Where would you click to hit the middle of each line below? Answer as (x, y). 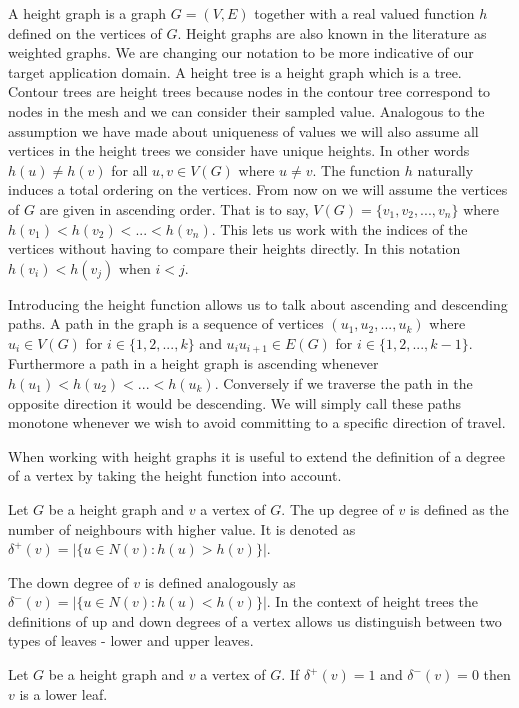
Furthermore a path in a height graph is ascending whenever (193, 363)
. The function (356, 169)
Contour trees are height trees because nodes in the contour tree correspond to (249, 91)
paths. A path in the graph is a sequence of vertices (166, 323)
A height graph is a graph (87, 13)
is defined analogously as (220, 581)
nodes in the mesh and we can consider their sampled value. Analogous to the (246, 110)
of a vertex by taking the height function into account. (175, 475)
